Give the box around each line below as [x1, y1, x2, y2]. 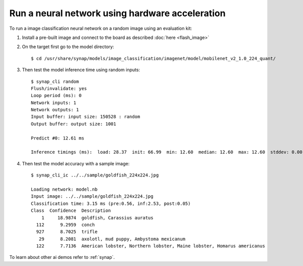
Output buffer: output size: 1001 [31, 121, 116, 126]
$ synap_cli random [31, 78, 79, 84]
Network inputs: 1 [31, 100, 77, 106]
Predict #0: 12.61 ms [31, 135, 84, 141]
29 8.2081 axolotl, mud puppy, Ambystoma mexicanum [38, 236, 185, 242]
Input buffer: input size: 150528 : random [31, 114, 140, 120]
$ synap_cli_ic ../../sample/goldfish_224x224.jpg [31, 172, 159, 178]
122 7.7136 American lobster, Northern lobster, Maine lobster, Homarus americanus [36, 243, 265, 249]
